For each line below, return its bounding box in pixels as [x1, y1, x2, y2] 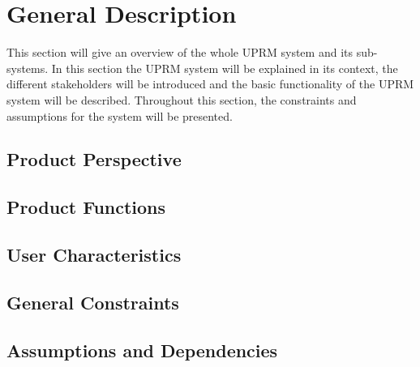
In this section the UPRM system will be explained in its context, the [51, 59, 398, 76]
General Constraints [6, 289, 179, 314]
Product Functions [6, 194, 166, 220]
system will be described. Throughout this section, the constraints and [6, 91, 357, 108]
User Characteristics [6, 242, 182, 267]
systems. [6, 59, 49, 76]
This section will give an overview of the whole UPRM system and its [6, 44, 353, 61]
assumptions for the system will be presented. [6, 107, 233, 124]
